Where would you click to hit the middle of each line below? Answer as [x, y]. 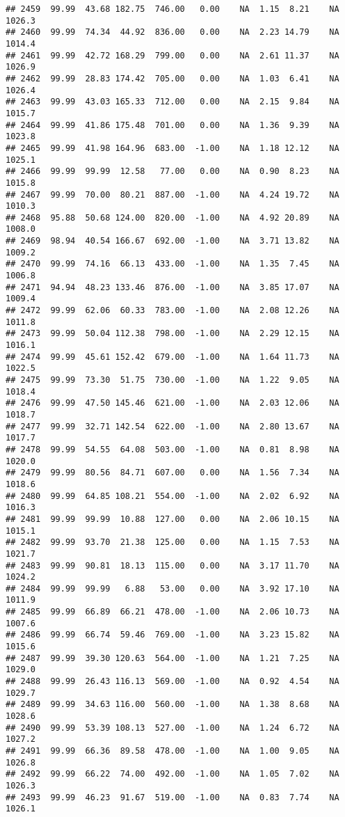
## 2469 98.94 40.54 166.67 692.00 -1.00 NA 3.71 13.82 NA [172, 241]
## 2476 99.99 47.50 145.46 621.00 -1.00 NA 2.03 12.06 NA [172, 403]
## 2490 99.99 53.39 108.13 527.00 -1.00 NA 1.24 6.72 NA [172, 728]
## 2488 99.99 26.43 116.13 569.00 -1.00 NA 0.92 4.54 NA [172, 682]
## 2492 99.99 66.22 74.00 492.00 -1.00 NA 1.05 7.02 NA [172, 774]
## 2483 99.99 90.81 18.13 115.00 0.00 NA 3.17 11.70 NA [172, 565]
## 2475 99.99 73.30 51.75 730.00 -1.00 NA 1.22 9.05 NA [172, 380]
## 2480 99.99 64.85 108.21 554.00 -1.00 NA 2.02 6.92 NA [172, 496]
